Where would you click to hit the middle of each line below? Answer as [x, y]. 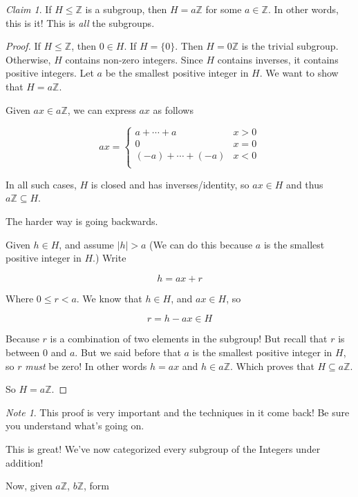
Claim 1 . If [29, 9]
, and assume [86, 244]
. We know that [109, 298]
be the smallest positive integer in [177, 73]
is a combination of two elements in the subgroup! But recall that [189, 339]
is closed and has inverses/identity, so [170, 184]
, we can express [102, 109]
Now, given [29, 486]
